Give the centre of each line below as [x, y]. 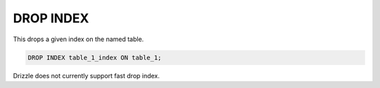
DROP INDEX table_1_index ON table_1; [95, 57]
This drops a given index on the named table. [78, 39]
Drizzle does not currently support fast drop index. [86, 75]
